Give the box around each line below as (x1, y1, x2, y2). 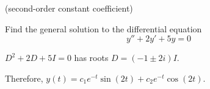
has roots (74, 51, 109, 64)
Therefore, (5, 71, 43, 84)
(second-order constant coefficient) (5, 2, 133, 14)
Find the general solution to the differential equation (5, 22, 202, 35)
